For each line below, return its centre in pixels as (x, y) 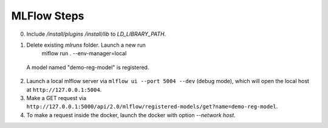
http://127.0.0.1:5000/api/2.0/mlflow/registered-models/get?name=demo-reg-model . (152, 107)
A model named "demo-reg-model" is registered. (88, 67)
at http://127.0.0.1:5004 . (64, 89)
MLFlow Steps (48, 16)
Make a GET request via (56, 98)
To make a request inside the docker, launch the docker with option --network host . (131, 115)
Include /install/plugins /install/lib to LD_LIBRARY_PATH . (96, 34)
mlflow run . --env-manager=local (84, 53)
